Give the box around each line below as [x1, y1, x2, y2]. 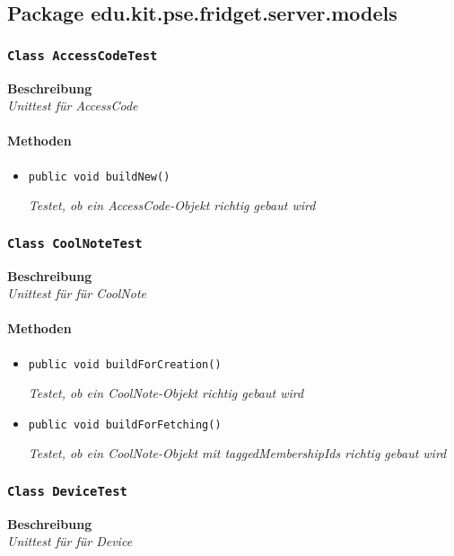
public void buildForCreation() [28, 357, 222, 371]
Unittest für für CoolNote [7, 284, 147, 303]
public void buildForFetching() [28, 418, 222, 431]
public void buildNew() [28, 170, 170, 183]
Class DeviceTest [7, 483, 127, 499]
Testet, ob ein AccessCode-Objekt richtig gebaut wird [28, 196, 316, 215]
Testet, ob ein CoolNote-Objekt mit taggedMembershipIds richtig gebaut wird [28, 444, 447, 463]
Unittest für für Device [7, 532, 133, 551]
